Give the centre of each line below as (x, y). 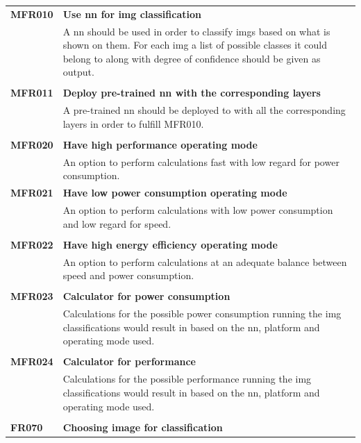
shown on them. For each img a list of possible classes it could (195, 45)
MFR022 (32, 244)
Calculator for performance (129, 361)
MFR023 (32, 296)
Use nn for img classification (132, 14)
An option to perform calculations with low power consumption (198, 210)
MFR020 (32, 144)
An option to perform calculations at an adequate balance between (205, 261)
